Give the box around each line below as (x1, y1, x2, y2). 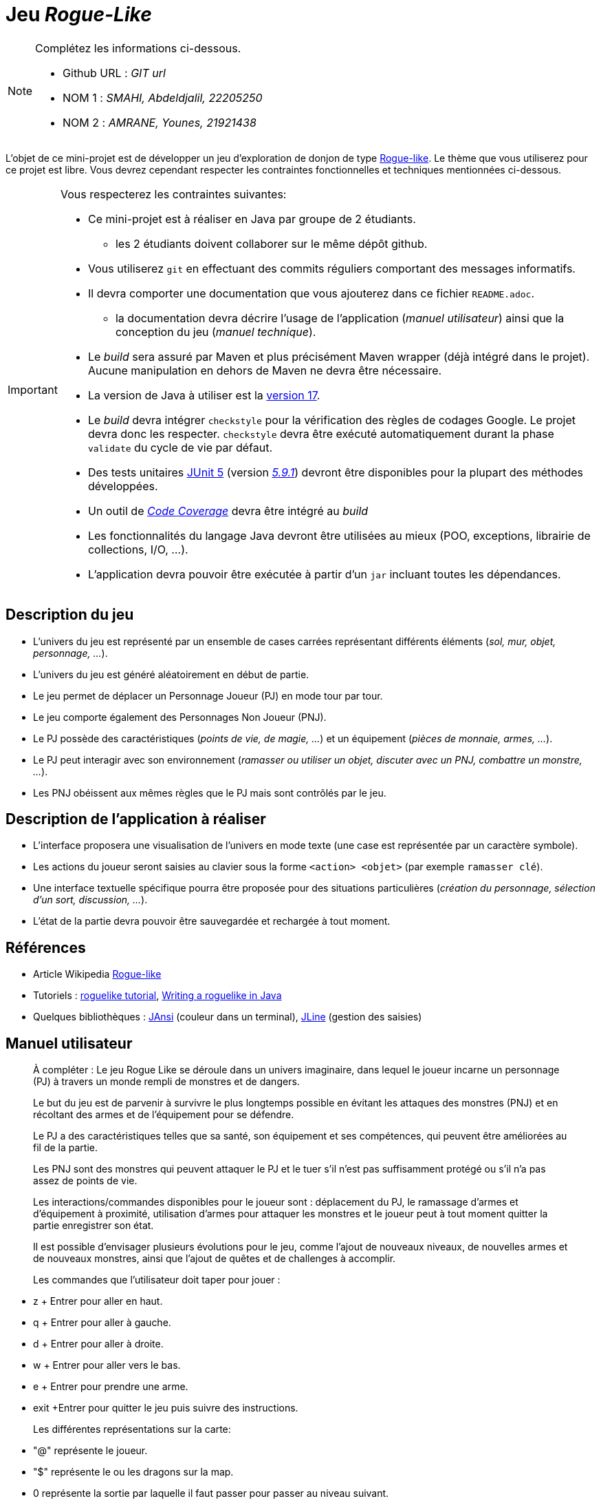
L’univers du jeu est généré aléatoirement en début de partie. (33, 668, 309, 680)
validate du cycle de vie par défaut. (87, 440, 273, 454)
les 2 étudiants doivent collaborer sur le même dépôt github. (115, 236, 428, 251)
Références (6, 938, 86, 956)
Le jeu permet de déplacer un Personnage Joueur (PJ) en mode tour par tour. (33, 689, 383, 702)
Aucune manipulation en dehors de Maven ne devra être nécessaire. (87, 363, 442, 377)
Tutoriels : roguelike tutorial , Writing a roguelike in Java (33, 989, 282, 1002)
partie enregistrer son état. (33, 1219, 154, 1232)
